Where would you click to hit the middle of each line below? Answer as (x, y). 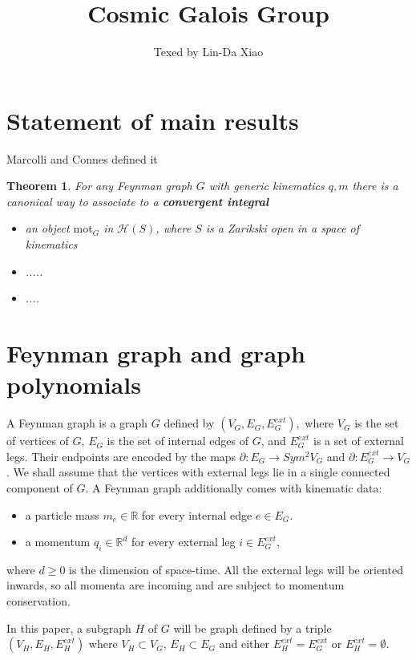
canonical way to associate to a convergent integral (138, 201)
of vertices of (38, 441)
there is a (375, 186)
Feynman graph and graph (156, 353)
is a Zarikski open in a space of (283, 228)
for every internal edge (197, 514)
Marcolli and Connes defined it (82, 158)
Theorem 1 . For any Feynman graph (99, 186)
